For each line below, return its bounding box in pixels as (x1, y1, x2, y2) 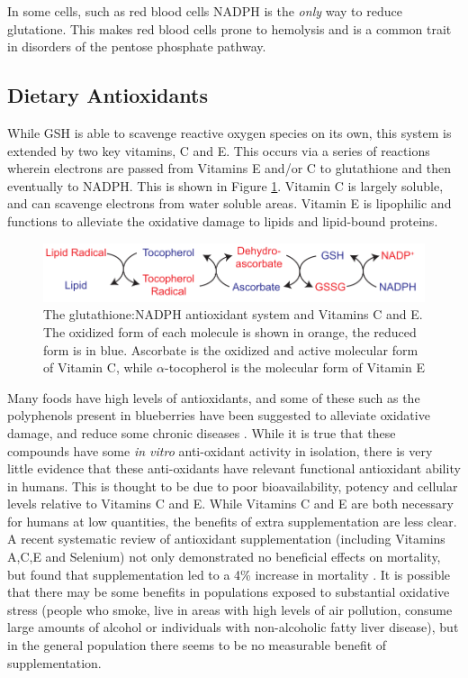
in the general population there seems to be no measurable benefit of (7, 636, 387, 655)
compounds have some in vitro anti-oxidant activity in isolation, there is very (7, 441, 433, 460)
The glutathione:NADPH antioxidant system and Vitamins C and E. (43, 305, 423, 324)
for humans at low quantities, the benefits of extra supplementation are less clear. (7, 511, 457, 530)
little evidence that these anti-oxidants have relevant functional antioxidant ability (7, 459, 461, 478)
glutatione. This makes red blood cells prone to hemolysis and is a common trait (7, 19, 452, 38)
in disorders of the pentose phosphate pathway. (7, 37, 266, 56)
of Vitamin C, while (43, 358, 153, 377)
